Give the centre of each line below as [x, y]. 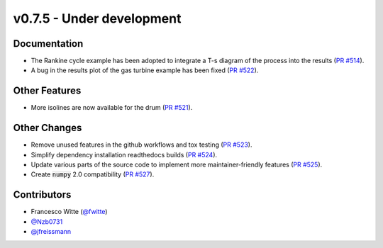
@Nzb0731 [47, 221]
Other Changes [48, 128]
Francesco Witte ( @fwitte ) [69, 212]
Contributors [42, 195]
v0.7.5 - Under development [97, 18]
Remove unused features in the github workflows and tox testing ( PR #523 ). [141, 145]
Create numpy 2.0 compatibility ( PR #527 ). [93, 174]
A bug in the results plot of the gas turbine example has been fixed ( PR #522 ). [145, 70]
